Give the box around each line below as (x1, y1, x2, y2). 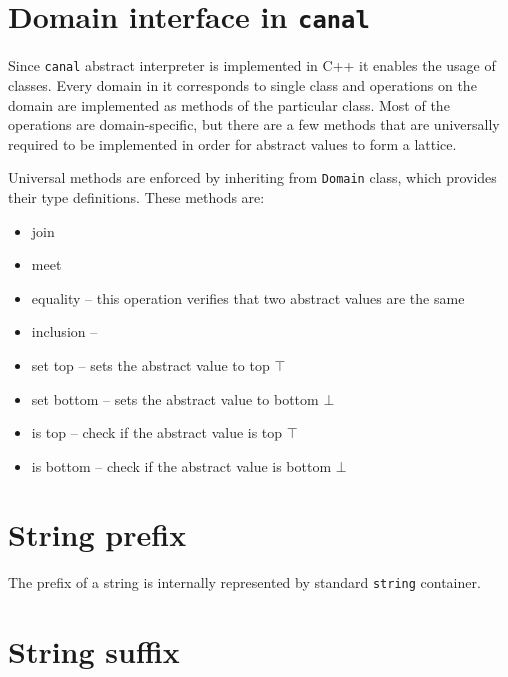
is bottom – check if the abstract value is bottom (31, 455, 332, 476)
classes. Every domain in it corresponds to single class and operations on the (8, 74, 477, 95)
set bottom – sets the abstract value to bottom (31, 388, 319, 409)
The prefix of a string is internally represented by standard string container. (8, 572, 481, 593)
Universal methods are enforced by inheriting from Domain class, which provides (8, 167, 497, 188)
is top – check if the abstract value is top (31, 422, 283, 443)
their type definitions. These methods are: (8, 186, 265, 207)
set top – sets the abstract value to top (31, 354, 270, 375)
